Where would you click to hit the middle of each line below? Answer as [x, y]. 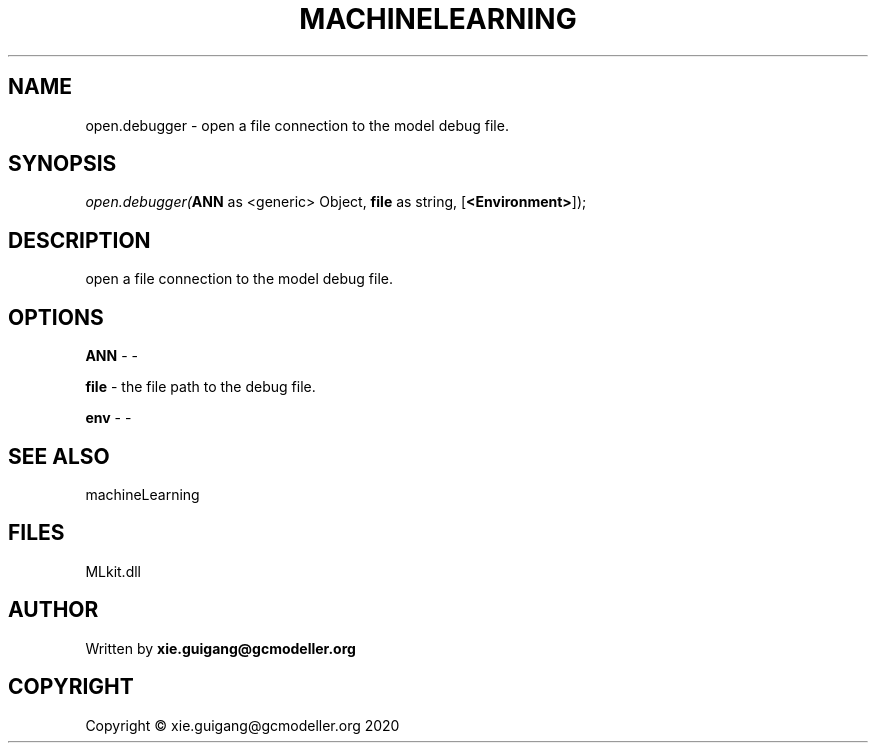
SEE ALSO [59, 456]
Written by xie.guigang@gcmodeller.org [220, 648]
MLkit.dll [113, 571]
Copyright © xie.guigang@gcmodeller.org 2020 [242, 725]
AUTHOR [53, 610]
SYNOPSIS [62, 164]
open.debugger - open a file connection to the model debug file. [297, 125]
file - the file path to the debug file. [200, 387]
